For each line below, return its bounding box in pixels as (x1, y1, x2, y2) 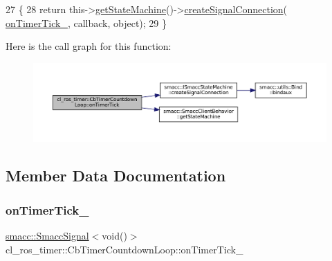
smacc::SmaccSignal (6, 228, 89, 243)
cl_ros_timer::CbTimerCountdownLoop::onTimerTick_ (6, 242, 243, 256)
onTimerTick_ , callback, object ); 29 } (6, 15, 167, 30)
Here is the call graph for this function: (6, 39, 172, 53)
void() (102, 228, 127, 243)
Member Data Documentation (6, 165, 226, 186)
